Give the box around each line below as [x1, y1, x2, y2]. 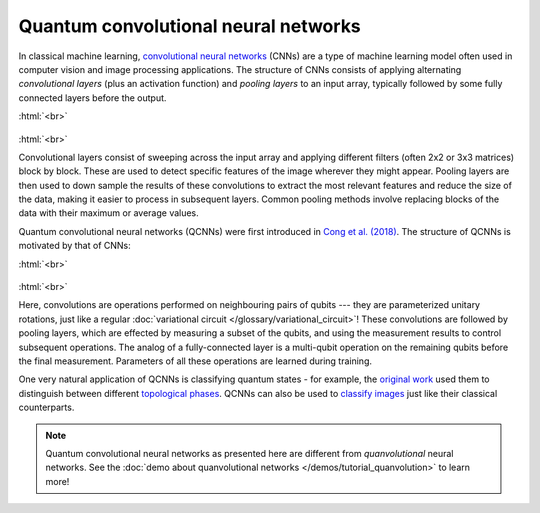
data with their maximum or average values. [18, 207, 199, 219]
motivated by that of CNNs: [18, 240, 132, 252]
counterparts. [18, 401, 75, 414]
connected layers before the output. [18, 91, 167, 104]
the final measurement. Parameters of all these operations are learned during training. [18, 355, 373, 367]
